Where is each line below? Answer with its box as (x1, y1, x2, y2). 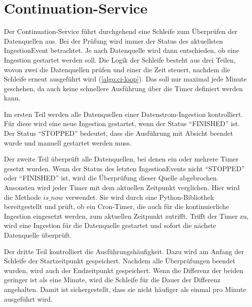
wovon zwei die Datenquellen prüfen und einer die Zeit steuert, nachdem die (4, 64, 230, 74)
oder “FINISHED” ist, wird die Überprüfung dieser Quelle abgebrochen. (4, 173, 219, 183)
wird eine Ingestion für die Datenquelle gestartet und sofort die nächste (4, 220, 216, 230)
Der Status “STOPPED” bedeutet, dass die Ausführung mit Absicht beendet (4, 128, 234, 138)
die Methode (4, 192, 41, 202)
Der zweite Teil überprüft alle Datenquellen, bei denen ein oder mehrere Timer (4, 154, 239, 164)
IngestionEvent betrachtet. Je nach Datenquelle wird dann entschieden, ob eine (4, 45, 239, 55)
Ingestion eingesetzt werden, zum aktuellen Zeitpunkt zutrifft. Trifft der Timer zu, (4, 210, 249, 221)
